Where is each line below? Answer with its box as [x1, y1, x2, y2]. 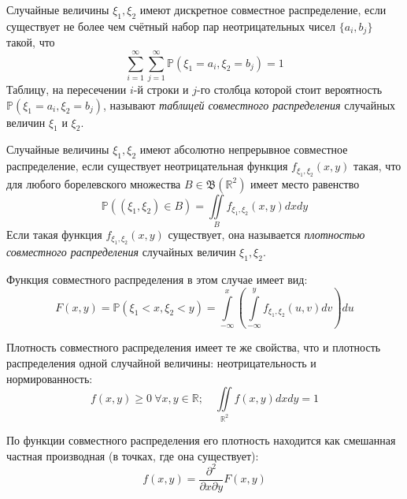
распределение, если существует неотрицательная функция [6, 158, 288, 174]
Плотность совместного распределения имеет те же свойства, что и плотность [6, 339, 381, 356]
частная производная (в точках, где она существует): [6, 447, 259, 464]
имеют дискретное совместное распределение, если [139, 2, 387, 17]
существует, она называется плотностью [168, 225, 365, 242]
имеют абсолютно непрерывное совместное [139, 141, 348, 158]
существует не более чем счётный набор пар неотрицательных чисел [6, 17, 336, 34]
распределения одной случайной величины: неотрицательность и [6, 354, 316, 371]
